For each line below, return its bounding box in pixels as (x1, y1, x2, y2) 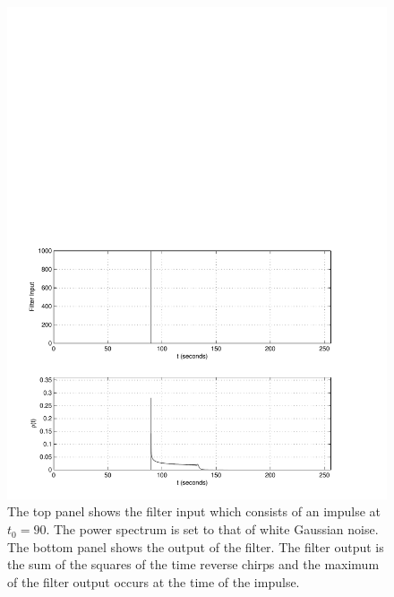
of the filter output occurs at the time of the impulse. (7, 572, 300, 591)
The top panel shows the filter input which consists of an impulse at (7, 502, 381, 521)
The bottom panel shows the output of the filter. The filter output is (7, 537, 384, 556)
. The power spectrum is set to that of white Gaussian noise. (46, 520, 379, 539)
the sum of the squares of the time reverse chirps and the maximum (7, 555, 380, 574)
